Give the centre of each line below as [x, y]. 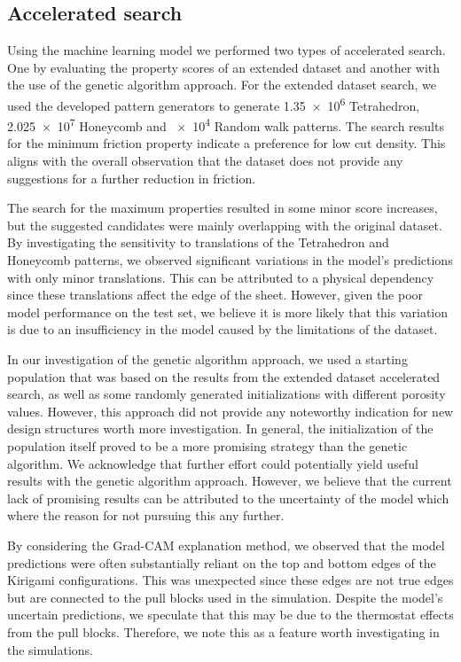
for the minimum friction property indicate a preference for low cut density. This [227, 143]
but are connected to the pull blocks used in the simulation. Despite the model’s [225, 597]
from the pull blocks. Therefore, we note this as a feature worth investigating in [223, 631]
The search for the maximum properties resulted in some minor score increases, [223, 208]
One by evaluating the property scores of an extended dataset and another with [224, 67]
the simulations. [50, 649]
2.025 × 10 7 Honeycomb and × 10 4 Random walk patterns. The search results [226, 125]
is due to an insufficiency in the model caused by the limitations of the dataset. [223, 329]
